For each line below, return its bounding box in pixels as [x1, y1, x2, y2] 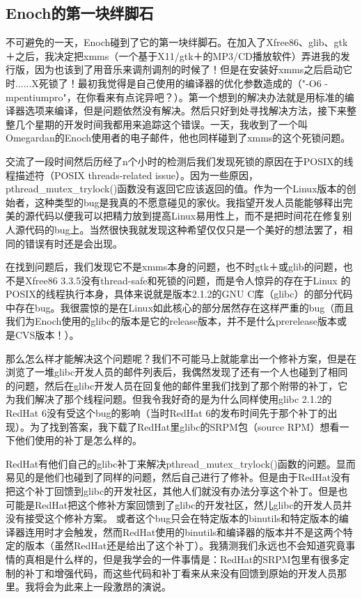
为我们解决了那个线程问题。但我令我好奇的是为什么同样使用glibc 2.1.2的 [6, 392, 332, 406]
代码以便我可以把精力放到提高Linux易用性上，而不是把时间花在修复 [34, 208, 343, 223]
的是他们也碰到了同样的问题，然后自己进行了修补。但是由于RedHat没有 [24, 470, 351, 484]
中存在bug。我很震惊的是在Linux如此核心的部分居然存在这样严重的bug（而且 [6, 300, 354, 314]
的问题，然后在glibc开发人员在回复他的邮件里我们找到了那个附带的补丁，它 [6, 378, 348, 392]
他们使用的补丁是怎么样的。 [15, 433, 142, 447]
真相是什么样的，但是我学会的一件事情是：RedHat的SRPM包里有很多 [24, 551, 340, 566]
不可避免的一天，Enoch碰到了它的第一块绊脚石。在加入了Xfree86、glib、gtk [6, 35, 348, 49]
